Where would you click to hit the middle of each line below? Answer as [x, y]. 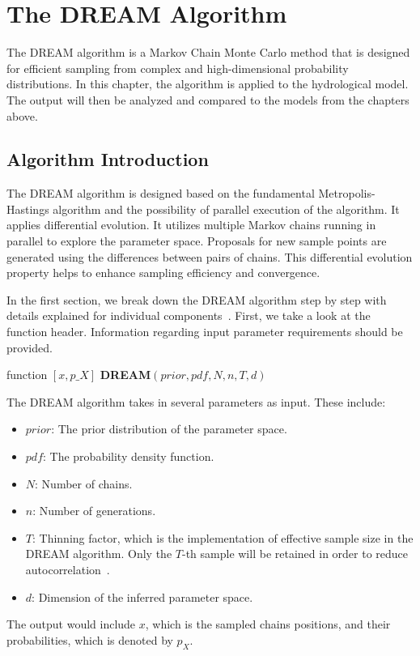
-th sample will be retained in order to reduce [295, 554]
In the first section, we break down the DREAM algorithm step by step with [197, 299]
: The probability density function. [129, 456]
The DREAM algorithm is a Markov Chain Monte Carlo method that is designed [208, 52]
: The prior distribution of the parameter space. [169, 429]
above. [22, 115]
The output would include [71, 624]
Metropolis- [347, 193]
